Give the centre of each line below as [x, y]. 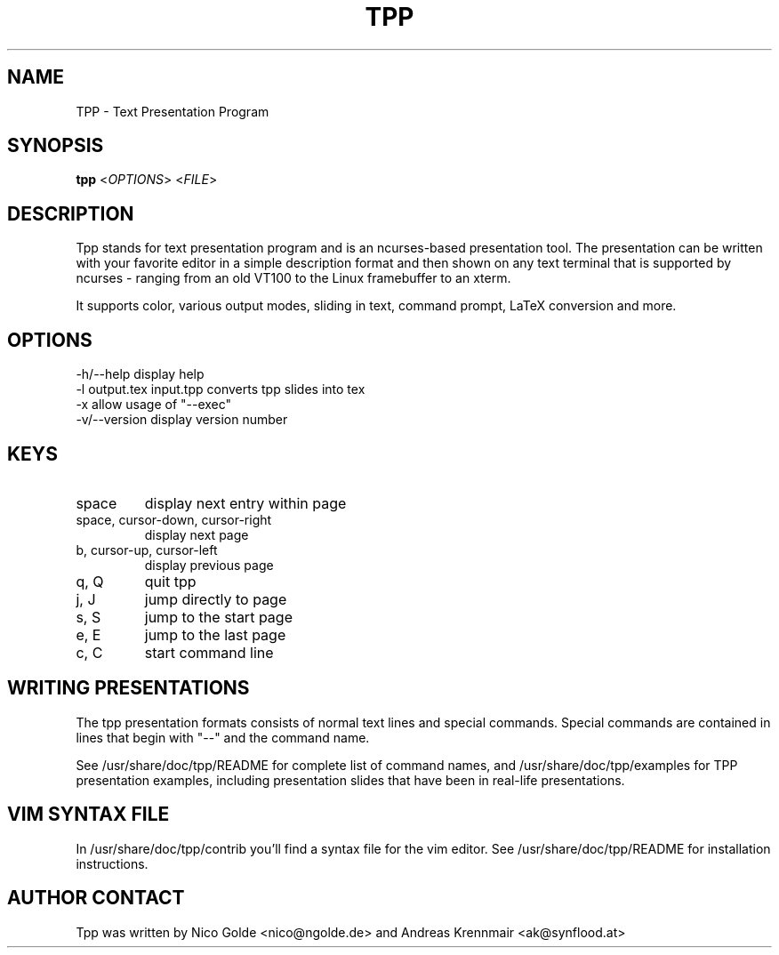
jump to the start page [218, 617]
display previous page [209, 565]
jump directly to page [216, 599]
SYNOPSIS [56, 146]
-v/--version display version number [182, 420]
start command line [209, 652]
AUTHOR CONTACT [96, 898]
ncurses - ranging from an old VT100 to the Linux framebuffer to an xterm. [293, 278]
